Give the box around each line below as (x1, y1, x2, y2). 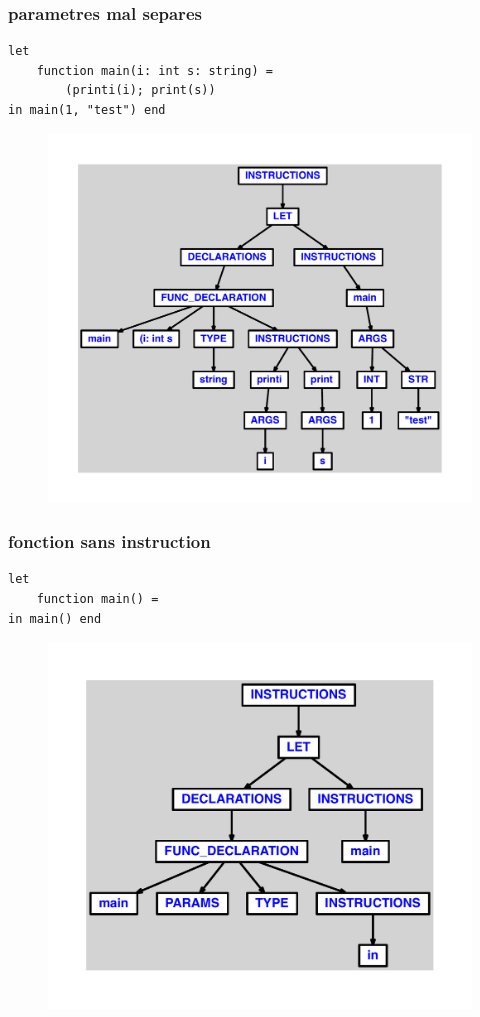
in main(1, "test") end (8, 103, 166, 117)
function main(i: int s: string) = (36, 63, 273, 78)
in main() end (8, 611, 102, 626)
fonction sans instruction (8, 529, 211, 554)
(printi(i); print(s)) (65, 83, 216, 98)
